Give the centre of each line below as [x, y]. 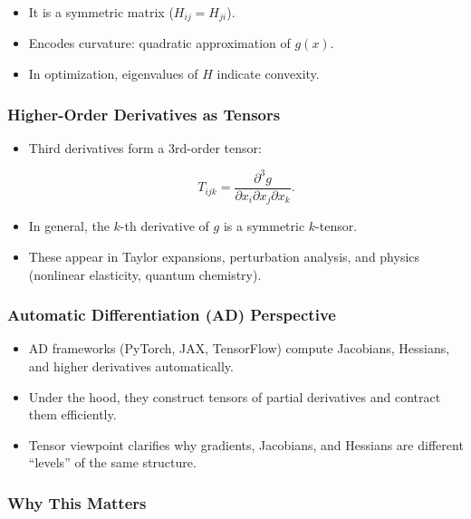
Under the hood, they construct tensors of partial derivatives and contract [235, 396]
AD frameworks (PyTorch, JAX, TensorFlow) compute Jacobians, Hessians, [239, 348]
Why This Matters [77, 502]
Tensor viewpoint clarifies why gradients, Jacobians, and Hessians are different [246, 444]
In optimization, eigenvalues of [113, 74]
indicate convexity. [268, 74]
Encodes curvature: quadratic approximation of [159, 43]
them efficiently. [72, 414]
